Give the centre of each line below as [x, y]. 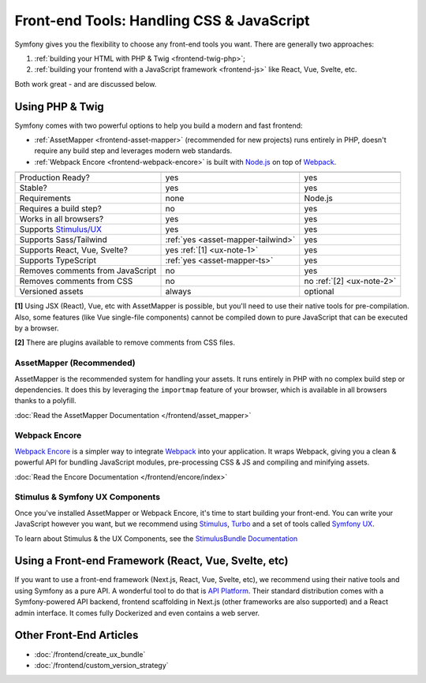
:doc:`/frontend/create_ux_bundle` [90, 654]
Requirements [45, 199]
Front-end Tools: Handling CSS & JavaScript [162, 21]
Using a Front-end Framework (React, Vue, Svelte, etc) [151, 561]
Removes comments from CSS [76, 282]
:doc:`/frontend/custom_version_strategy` [101, 665]
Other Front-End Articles [77, 635]
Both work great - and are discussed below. [86, 84]
